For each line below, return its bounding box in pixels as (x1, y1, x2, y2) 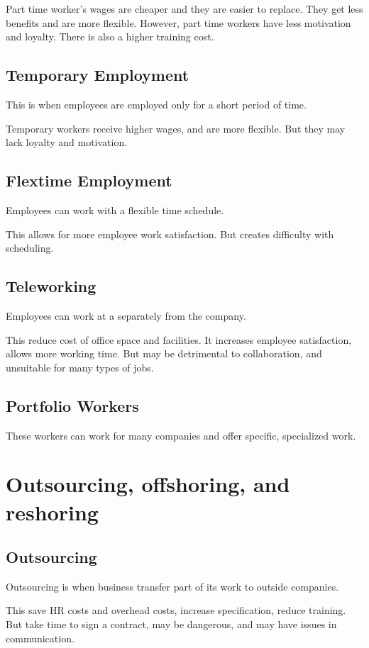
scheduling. (6, 240, 54, 255)
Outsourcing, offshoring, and (6, 469, 290, 498)
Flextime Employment (6, 169, 172, 191)
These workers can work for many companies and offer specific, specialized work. (6, 428, 356, 442)
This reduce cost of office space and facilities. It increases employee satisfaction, (6, 332, 352, 347)
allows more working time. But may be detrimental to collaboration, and (6, 346, 322, 361)
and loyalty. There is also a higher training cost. (6, 29, 214, 44)
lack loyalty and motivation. (6, 135, 128, 150)
